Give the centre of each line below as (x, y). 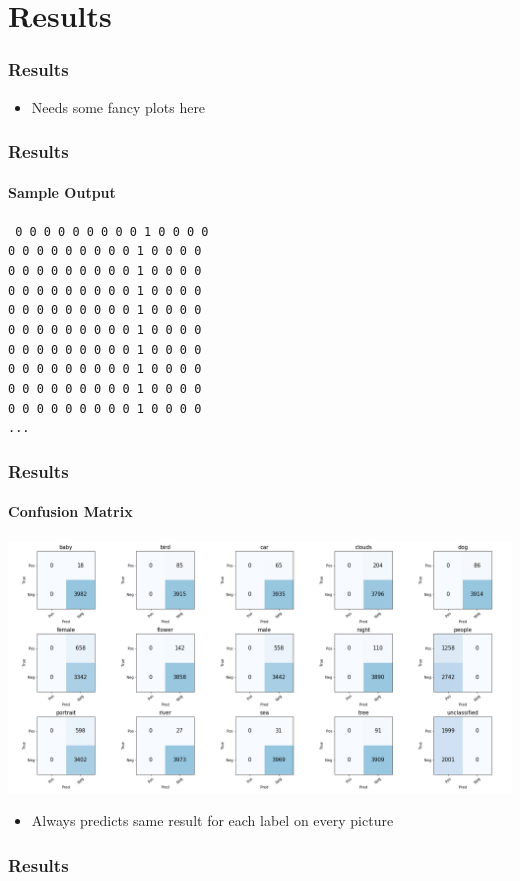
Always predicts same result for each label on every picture (212, 820)
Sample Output (62, 191)
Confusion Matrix (70, 511)
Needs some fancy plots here (118, 106)
